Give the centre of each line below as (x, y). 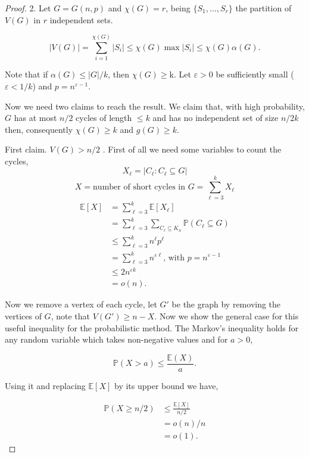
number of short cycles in (139, 187)
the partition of (263, 8)
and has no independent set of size (216, 118)
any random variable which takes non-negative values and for (116, 339)
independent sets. (81, 19)
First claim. (26, 149)
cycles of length (104, 118)
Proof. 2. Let (28, 8)
